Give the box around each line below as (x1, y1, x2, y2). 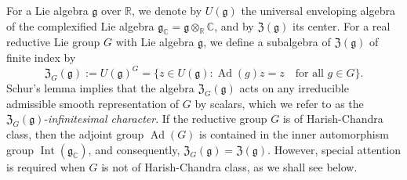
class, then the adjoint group (6, 126, 144, 142)
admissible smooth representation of (6, 95, 180, 111)
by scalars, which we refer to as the (194, 95, 364, 111)
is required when (6, 158, 85, 175)
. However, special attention (267, 141, 402, 157)
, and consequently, (88, 141, 180, 157)
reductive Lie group (6, 34, 100, 50)
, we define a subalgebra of (203, 34, 331, 50)
